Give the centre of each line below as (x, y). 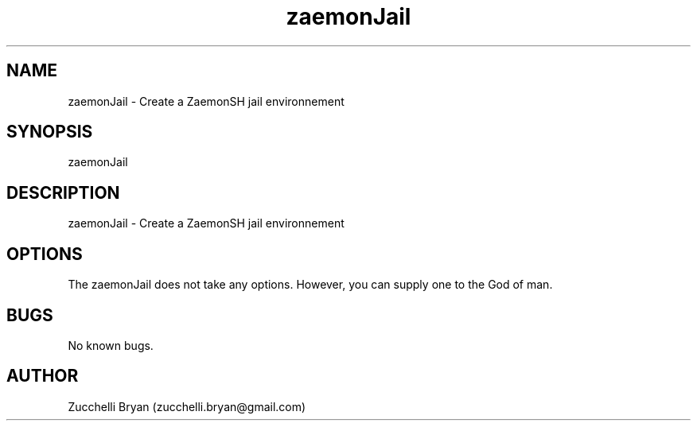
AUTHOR (43, 376)
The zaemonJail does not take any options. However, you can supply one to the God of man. (310, 285)
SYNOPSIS (50, 132)
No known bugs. (111, 345)
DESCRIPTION (63, 192)
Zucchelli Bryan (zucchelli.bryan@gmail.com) (187, 406)
